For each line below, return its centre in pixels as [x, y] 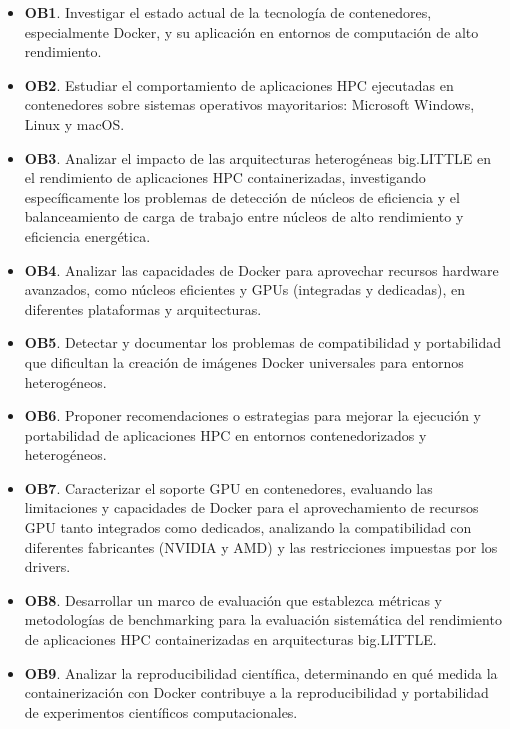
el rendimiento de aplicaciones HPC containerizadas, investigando [225, 177]
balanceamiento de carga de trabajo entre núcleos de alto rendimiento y [244, 216]
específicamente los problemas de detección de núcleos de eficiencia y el [242, 196]
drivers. [47, 566]
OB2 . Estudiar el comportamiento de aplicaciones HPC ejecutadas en [239, 84]
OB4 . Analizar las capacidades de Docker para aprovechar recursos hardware [261, 269]
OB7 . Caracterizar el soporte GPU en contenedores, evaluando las [228, 487]
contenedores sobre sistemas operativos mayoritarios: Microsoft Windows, [249, 104]
